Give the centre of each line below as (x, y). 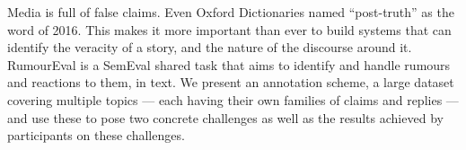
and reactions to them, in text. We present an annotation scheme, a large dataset (231, 82)
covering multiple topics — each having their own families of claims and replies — (233, 99)
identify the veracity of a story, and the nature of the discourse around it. (210, 47)
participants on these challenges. (96, 135)
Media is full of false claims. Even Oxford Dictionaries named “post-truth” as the (231, 12)
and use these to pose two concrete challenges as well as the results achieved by (225, 117)
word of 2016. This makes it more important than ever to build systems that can (229, 29)
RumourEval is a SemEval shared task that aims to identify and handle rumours (229, 64)
